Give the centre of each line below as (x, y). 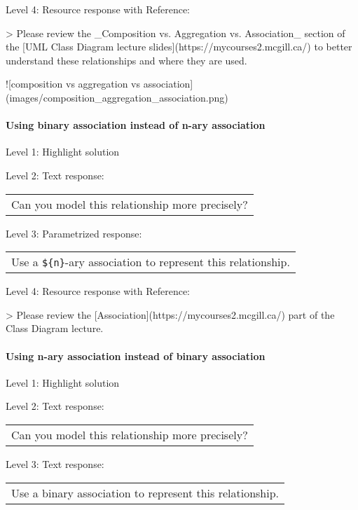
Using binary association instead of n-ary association (136, 125)
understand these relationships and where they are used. (126, 60)
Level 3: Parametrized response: (74, 233)
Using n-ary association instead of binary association (136, 356)
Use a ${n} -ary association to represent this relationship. (151, 262)
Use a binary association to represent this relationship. (145, 492)
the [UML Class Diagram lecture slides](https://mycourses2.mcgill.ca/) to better (179, 47)
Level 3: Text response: (55, 463)
